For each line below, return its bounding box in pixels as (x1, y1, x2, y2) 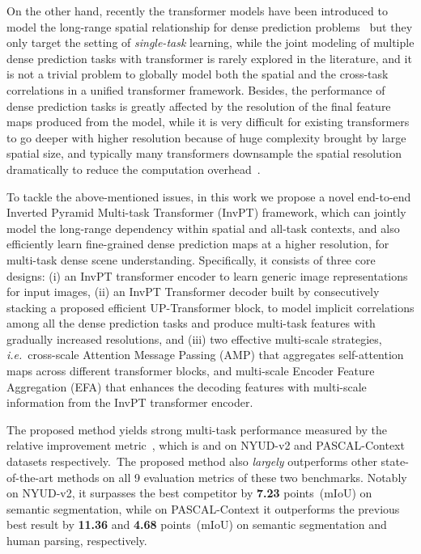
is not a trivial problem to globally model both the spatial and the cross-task (6, 66, 389, 82)
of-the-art (6, 468, 53, 485)
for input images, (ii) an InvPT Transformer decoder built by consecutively (6, 283, 380, 300)
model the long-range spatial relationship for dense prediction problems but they (6, 18, 413, 35)
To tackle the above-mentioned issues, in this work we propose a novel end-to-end (6, 188, 411, 205)
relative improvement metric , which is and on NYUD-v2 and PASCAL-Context (6, 437, 405, 454)
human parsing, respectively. (6, 532, 147, 548)
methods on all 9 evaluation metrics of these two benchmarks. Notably (57, 468, 407, 485)
